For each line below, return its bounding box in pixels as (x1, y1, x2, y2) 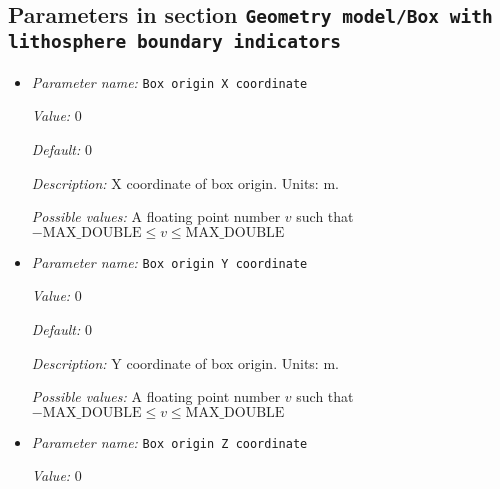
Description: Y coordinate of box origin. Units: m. (31, 352, 339, 373)
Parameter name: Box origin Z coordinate (31, 431, 308, 452)
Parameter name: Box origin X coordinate (31, 71, 308, 92)
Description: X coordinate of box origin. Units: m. (31, 172, 339, 193)
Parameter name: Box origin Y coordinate (31, 251, 308, 272)
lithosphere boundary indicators (8, 31, 342, 53)
